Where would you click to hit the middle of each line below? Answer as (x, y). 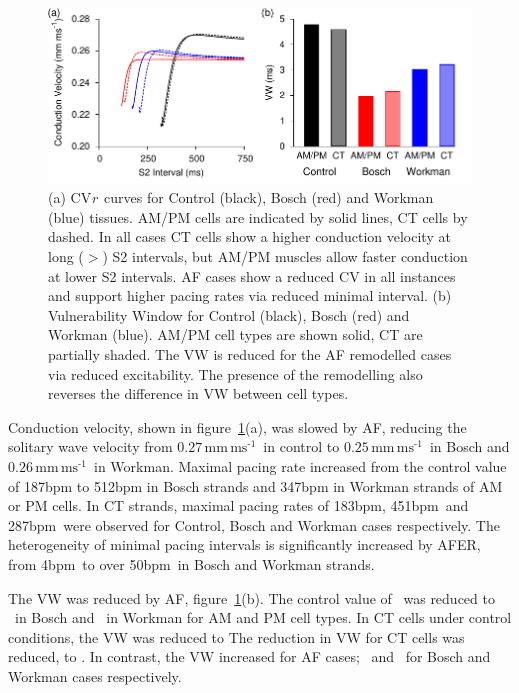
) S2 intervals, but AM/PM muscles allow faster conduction (285, 256)
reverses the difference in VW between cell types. (198, 393)
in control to (301, 446)
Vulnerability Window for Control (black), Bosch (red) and (229, 314)
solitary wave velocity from (90, 446)
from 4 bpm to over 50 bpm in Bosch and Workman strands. (191, 563)
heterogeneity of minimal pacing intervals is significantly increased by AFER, (244, 544)
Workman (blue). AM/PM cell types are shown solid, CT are (235, 334)
